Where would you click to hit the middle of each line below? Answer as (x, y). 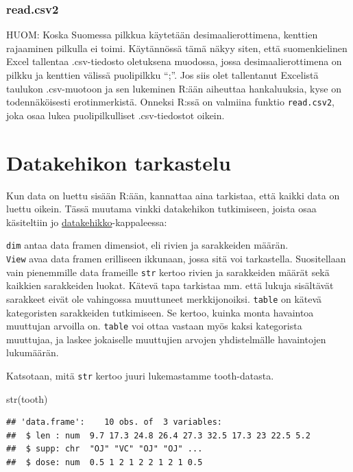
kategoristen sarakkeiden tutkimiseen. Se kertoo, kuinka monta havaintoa (160, 312)
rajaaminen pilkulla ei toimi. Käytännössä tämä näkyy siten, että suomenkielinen (177, 48)
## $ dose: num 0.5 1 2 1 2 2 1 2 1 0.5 (105, 463)
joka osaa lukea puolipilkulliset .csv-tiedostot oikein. (115, 115)
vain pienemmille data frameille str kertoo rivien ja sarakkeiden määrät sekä (168, 272)
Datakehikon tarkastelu (119, 162)
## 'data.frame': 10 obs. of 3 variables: (114, 422)
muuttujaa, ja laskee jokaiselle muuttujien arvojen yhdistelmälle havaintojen (166, 339)
